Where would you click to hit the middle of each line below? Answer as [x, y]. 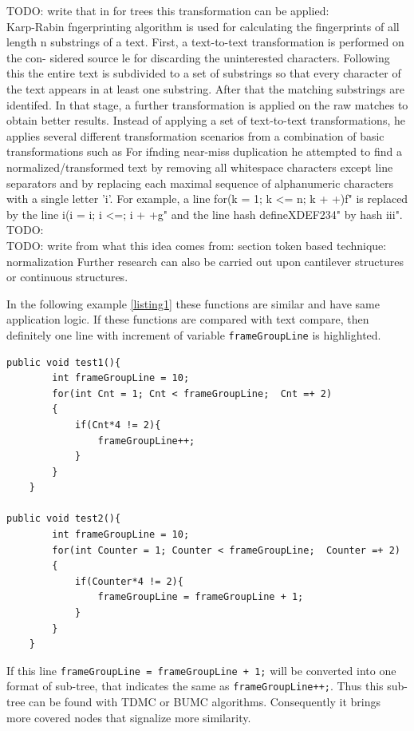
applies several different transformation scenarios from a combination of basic [195, 135]
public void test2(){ [64, 519]
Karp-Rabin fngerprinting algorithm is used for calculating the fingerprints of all [203, 26]
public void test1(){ [64, 362]
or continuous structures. [67, 277]
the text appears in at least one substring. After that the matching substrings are [205, 88]
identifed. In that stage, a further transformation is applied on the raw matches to [207, 104]
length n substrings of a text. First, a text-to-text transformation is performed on [205, 42]
